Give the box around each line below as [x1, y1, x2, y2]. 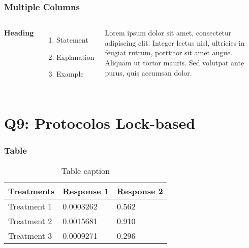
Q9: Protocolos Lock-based [4, 113, 196, 133]
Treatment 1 [8, 200, 52, 212]
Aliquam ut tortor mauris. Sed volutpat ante [105, 57, 244, 67]
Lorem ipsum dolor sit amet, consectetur [105, 27, 232, 38]
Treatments [8, 185, 55, 197]
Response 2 [116, 185, 163, 197]
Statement [56, 34, 88, 45]
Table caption [61, 164, 110, 176]
